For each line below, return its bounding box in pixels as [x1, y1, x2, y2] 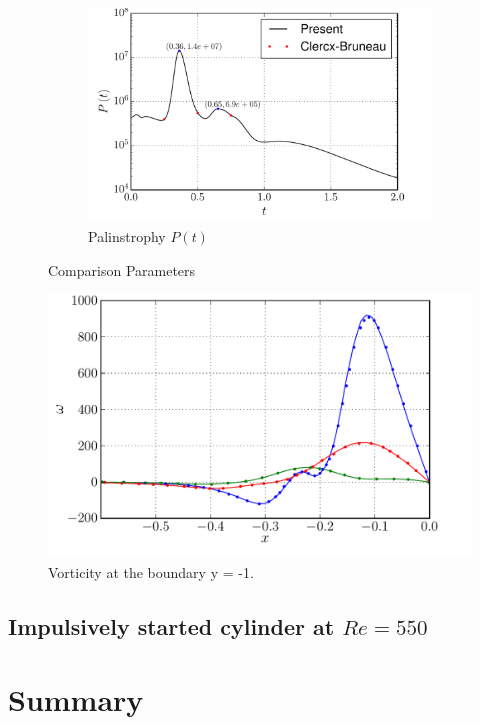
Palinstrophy [88, 225, 166, 246]
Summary [8, 679, 144, 720]
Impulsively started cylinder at [8, 610, 335, 641]
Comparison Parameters [48, 259, 196, 280]
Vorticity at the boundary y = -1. [48, 561, 254, 582]
